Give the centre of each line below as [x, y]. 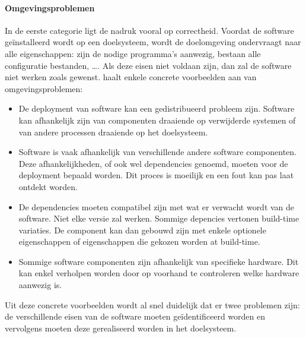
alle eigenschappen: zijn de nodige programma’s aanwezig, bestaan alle [133, 53]
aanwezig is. [40, 285]
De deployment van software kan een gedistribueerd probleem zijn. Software [157, 108]
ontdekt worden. [48, 186]
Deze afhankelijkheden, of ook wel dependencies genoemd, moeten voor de [153, 163]
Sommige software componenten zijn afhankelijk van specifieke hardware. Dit [159, 261]
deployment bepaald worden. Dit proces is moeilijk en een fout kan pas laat [156, 175]
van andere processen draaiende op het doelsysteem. [113, 132]
